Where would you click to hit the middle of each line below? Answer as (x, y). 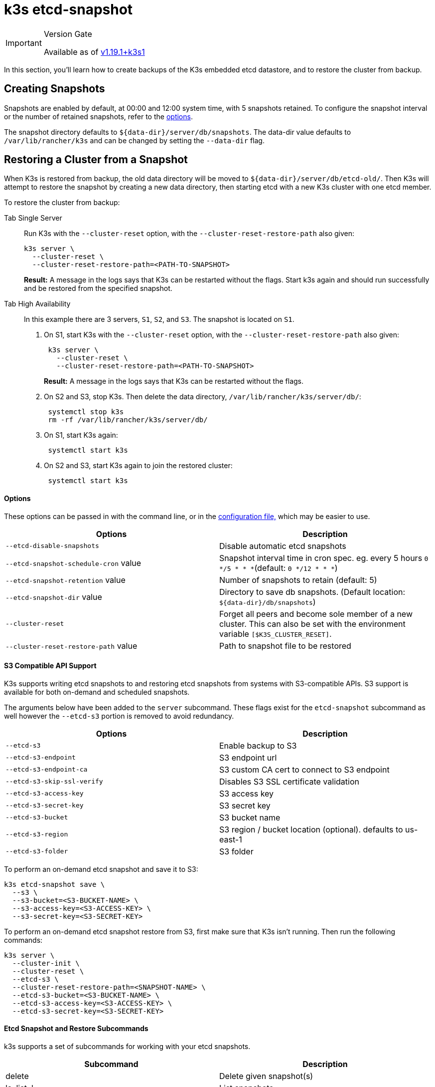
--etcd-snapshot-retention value (66, 580)
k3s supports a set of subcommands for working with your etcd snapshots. (127, 1047)
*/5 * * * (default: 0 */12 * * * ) (279, 568)
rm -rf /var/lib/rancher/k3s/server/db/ (128, 420)
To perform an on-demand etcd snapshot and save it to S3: (101, 869)
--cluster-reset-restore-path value (72, 646)
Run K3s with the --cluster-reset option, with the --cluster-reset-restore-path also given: (189, 234)
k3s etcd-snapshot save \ (55, 884)
